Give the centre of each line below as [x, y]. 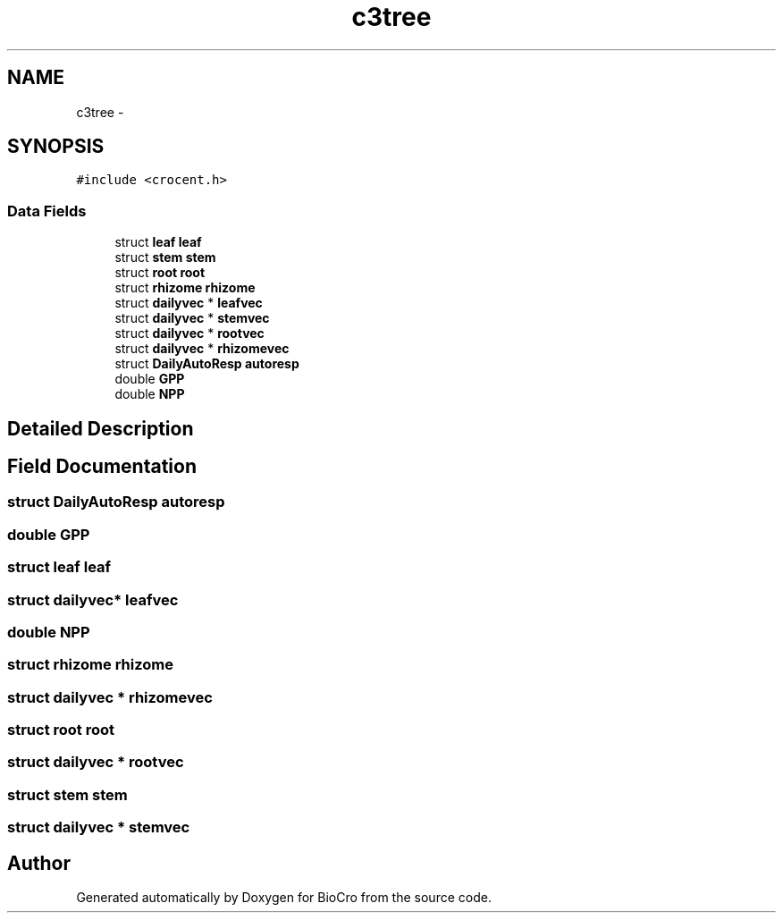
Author [39, 863]
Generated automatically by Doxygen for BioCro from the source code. [284, 898]
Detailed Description [101, 428]
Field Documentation [102, 467]
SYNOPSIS [56, 147]
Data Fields [47, 211]
